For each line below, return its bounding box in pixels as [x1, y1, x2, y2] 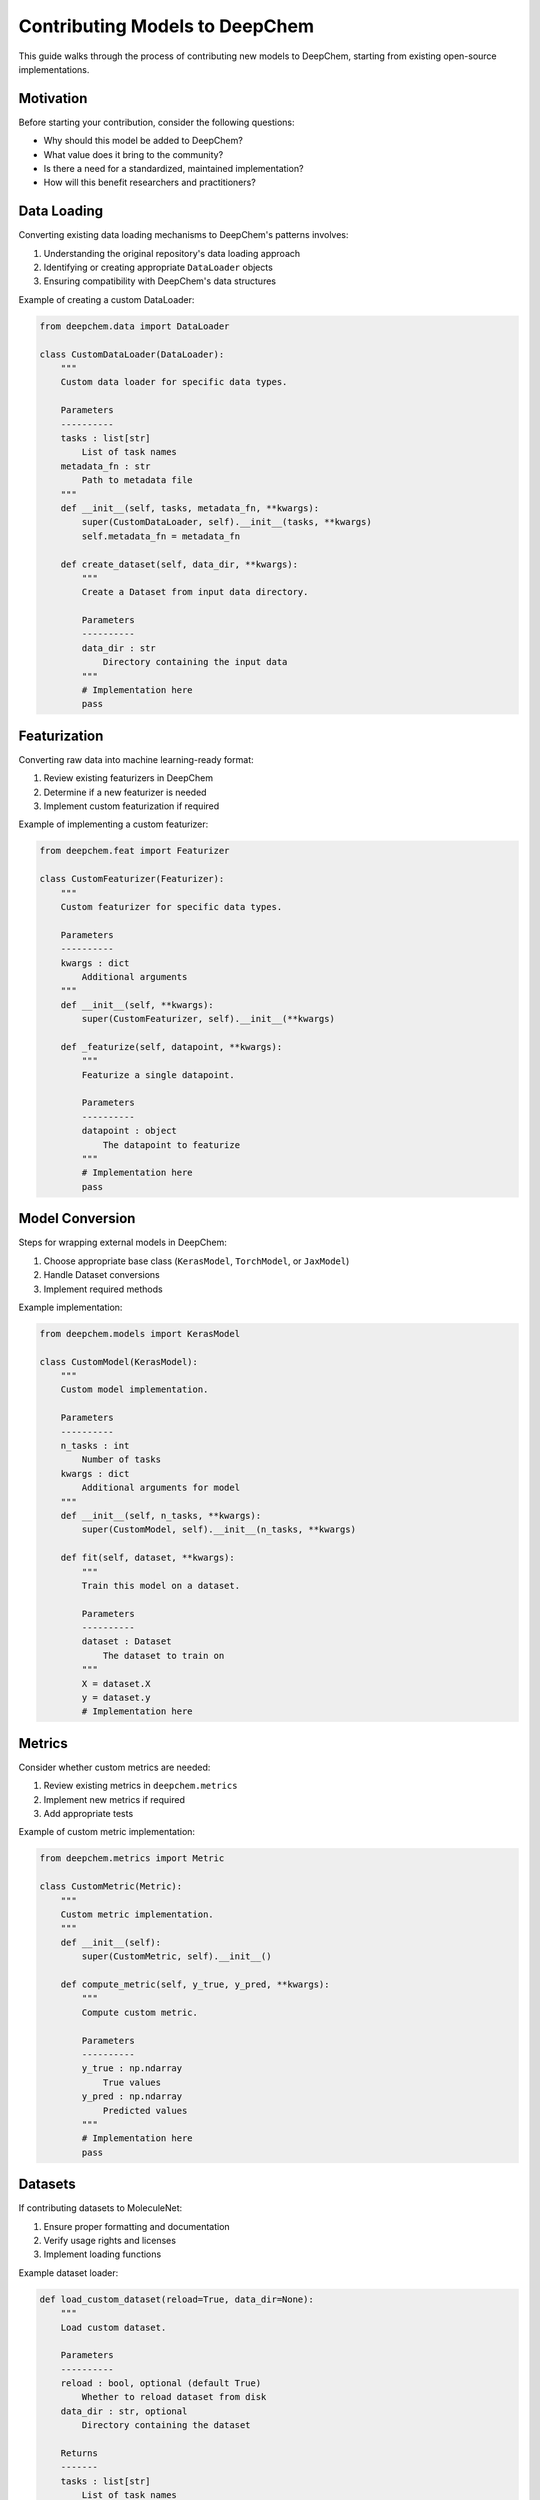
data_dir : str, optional [60, 2405, 188, 2417]
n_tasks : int [60, 1440, 130, 1451]
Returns [60, 2448, 99, 2459]
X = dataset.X [81, 1678, 151, 1689]
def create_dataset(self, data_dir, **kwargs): [60, 558, 299, 570]
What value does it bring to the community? [43, 148, 224, 160]
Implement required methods [43, 1283, 164, 1295]
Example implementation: [18, 1301, 123, 1313]
